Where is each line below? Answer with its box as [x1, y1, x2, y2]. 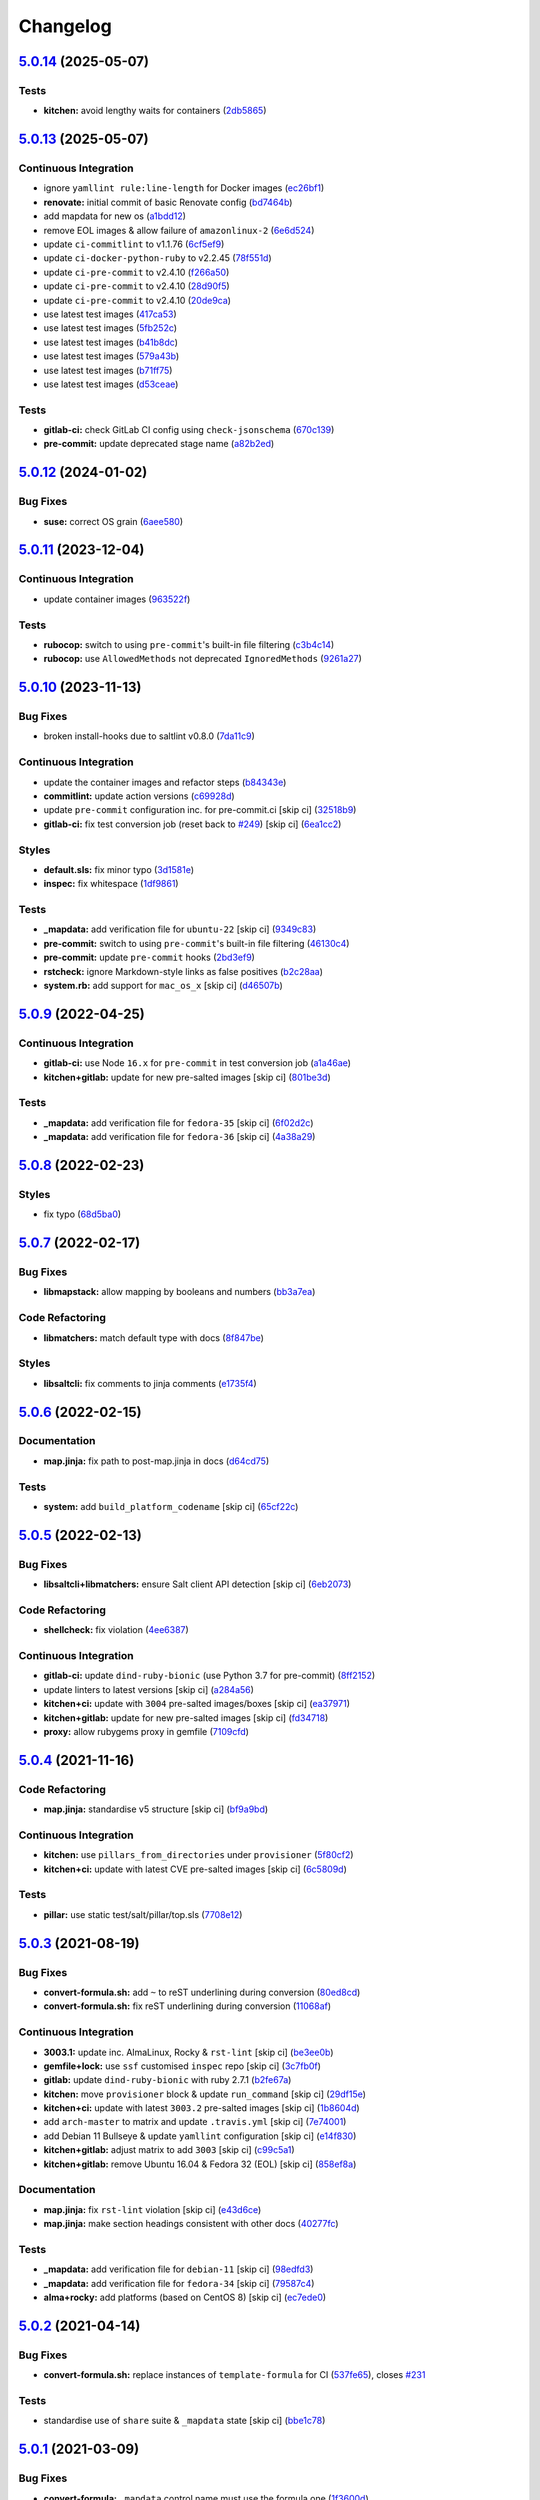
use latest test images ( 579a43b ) [43, 350, 180, 362]
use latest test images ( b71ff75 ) [43, 364, 173, 376]
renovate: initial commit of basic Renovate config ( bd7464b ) [43, 196, 293, 208]
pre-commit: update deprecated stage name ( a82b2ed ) [43, 438, 275, 450]
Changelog [18, 15, 112, 37]
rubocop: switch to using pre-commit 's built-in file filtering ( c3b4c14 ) [43, 638, 335, 650]
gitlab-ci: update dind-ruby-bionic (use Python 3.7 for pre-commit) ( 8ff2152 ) [43, 1670, 376, 1682]
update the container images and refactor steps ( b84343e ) [43, 776, 287, 788]
